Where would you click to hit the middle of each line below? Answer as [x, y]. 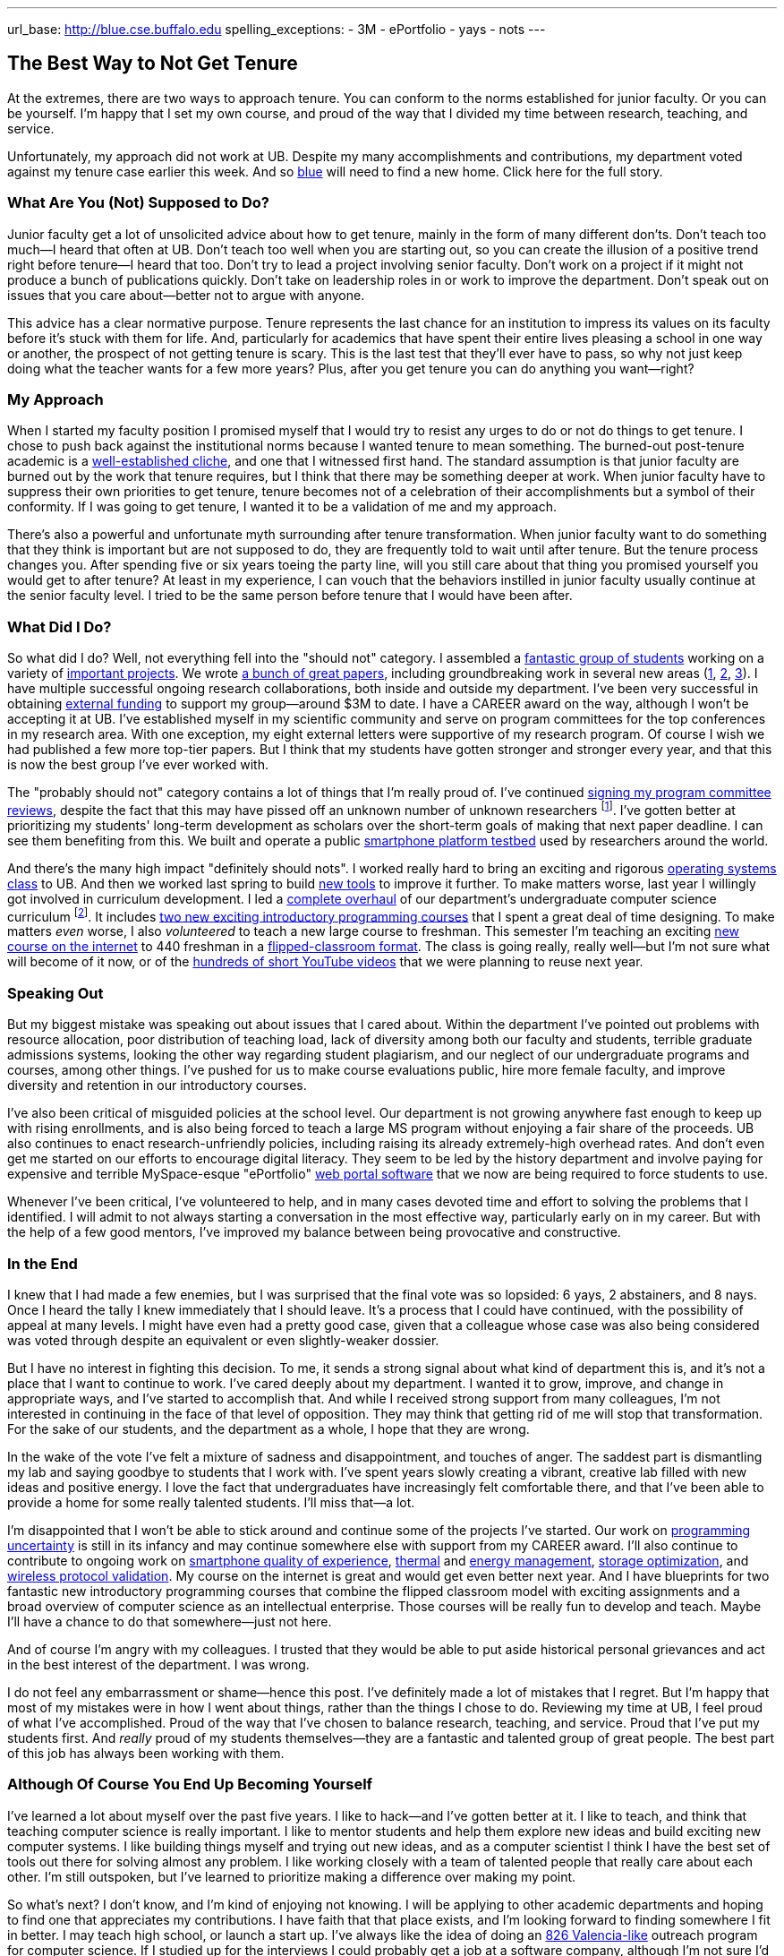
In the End [43, 1263]
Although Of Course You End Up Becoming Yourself [190, 1784]
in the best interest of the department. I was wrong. [158, 1664]
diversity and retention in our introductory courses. [157, 1085]
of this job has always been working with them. [146, 1753]
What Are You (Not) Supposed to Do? [138, 203]
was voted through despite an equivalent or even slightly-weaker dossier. [223, 1340]
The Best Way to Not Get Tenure [153, 64]
